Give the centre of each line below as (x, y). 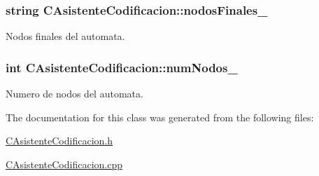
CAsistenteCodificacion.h (59, 141)
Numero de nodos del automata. (75, 94)
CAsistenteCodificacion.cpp (64, 164)
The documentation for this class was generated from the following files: (160, 117)
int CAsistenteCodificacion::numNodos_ (122, 67)
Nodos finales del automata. (65, 36)
